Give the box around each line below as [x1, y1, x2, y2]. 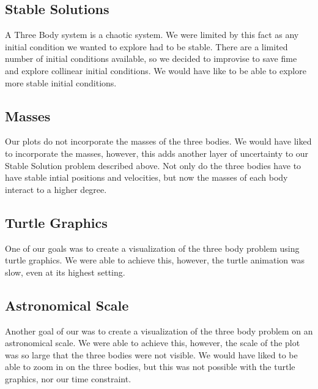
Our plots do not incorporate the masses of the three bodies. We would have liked [5, 135, 312, 148]
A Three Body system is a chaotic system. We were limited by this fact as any [5, 28, 299, 41]
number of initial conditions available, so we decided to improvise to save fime [5, 52, 297, 65]
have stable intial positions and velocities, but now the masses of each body [5, 171, 288, 184]
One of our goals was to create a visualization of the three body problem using [5, 241, 300, 254]
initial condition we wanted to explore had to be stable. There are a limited [5, 40, 288, 53]
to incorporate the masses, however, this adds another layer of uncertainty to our [5, 146, 309, 159]
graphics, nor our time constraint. [5, 372, 131, 385]
